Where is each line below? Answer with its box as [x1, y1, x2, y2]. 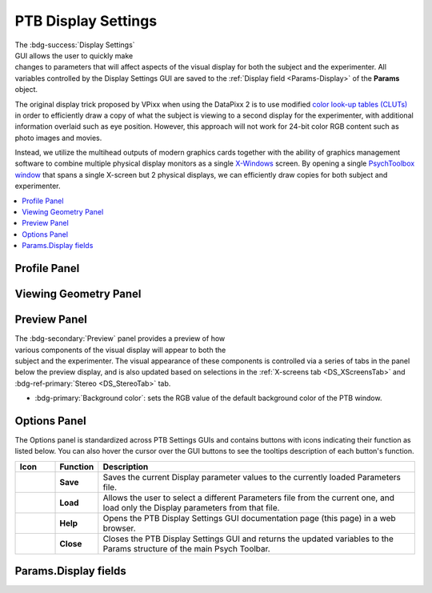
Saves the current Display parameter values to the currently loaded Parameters [102, 471, 402, 483]
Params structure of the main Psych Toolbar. [102, 543, 271, 554]
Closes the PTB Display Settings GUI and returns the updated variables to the [102, 533, 394, 544]
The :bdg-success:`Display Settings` [14, 40, 135, 50]
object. [14, 85, 38, 94]
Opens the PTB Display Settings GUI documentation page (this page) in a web [102, 512, 396, 523]
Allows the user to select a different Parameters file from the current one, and [102, 492, 395, 503]
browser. [102, 523, 136, 534]
